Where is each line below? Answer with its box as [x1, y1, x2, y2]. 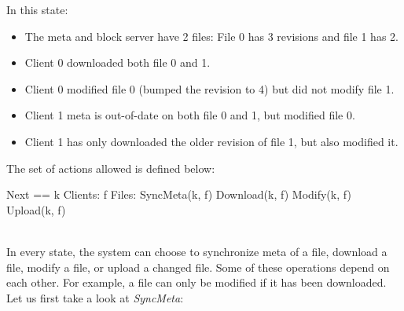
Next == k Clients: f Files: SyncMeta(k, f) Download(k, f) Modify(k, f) [6, 186, 351, 203]
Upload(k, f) [6, 201, 66, 218]
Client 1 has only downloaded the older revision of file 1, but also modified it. [24, 133, 398, 149]
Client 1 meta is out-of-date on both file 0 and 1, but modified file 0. [24, 107, 355, 123]
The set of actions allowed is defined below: [6, 159, 215, 176]
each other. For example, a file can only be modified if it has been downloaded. [6, 274, 387, 291]
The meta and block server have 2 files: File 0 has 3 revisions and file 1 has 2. [24, 27, 398, 44]
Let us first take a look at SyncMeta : [6, 289, 184, 306]
